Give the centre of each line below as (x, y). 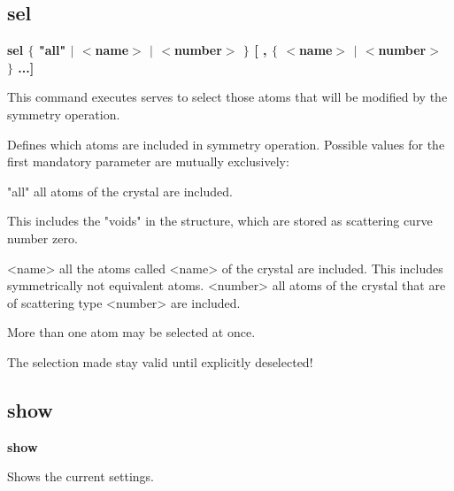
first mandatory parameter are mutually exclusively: (148, 161)
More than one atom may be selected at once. (131, 332)
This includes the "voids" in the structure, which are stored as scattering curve (220, 221)
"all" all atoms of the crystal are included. (120, 191)
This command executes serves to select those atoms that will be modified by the (227, 97)
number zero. (42, 238)
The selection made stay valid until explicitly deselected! (160, 361)
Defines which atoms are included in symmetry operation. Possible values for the (226, 144)
